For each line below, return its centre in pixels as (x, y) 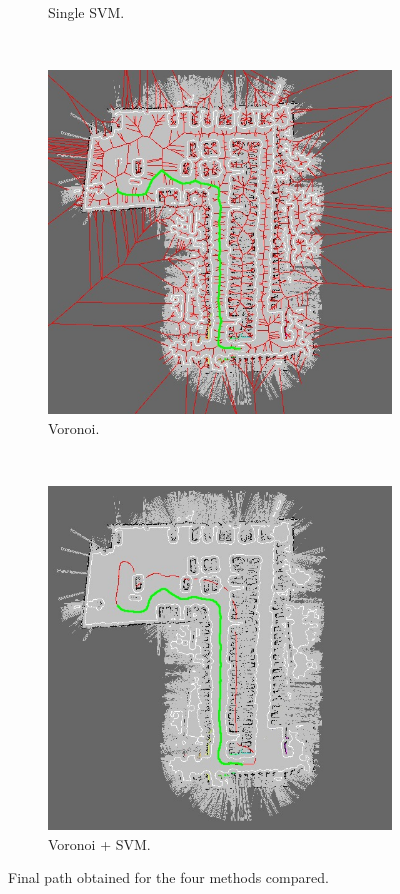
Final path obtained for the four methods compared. (168, 877)
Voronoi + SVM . (99, 843)
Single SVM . (86, 12)
